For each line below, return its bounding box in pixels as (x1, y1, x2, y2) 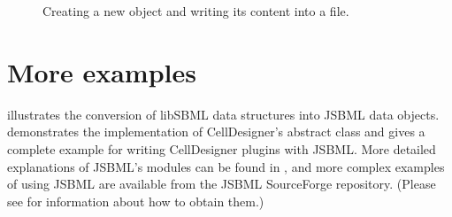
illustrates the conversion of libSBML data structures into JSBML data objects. (7, 105, 440, 123)
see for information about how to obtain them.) (7, 191, 264, 210)
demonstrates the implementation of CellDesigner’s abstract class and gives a (7, 122, 425, 141)
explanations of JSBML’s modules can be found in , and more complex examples (7, 157, 445, 175)
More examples (7, 53, 196, 89)
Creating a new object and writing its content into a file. (42, 2, 349, 19)
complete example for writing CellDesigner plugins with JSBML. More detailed (7, 139, 436, 158)
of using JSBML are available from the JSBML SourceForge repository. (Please (7, 174, 436, 193)
